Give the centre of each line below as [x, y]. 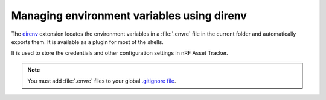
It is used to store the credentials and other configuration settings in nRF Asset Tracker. [120, 53]
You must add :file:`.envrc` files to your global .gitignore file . [102, 81]
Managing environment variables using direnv [129, 16]
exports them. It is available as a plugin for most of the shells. [88, 42]
